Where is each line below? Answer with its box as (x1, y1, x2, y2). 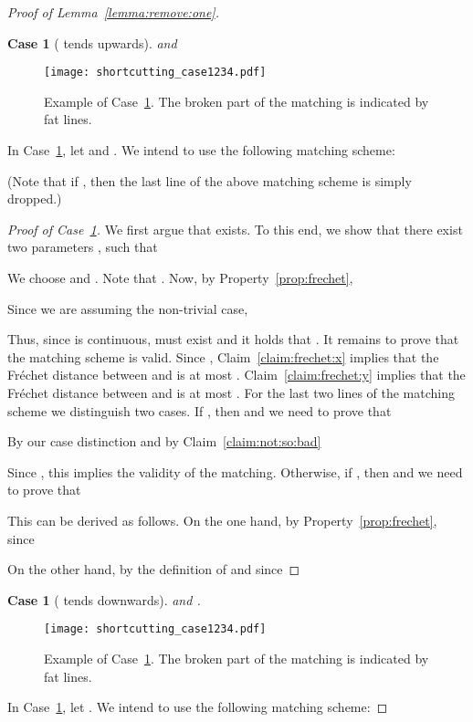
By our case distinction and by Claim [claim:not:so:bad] (7, 432, 321, 451)
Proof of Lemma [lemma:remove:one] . (7, 3, 219, 21)
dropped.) (7, 189, 62, 208)
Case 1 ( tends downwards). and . (7, 590, 201, 609)
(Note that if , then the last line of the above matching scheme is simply (7, 171, 412, 190)
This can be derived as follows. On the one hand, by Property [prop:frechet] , (7, 510, 437, 529)
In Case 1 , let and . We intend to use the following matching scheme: (7, 141, 395, 160)
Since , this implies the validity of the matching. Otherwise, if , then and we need (7, 462, 463, 481)
